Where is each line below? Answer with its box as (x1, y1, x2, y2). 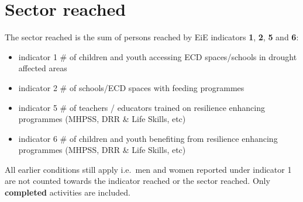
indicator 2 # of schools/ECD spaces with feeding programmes (18, 81, 245, 93)
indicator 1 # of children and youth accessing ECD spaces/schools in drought (18, 50, 297, 62)
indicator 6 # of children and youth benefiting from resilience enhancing (18, 132, 278, 144)
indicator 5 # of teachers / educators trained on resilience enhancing (18, 101, 265, 113)
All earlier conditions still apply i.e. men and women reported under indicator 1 (5, 163, 292, 175)
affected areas (18, 62, 67, 74)
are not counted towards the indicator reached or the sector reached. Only (5, 175, 270, 187)
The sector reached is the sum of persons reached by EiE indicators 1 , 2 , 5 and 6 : (5, 31, 299, 43)
